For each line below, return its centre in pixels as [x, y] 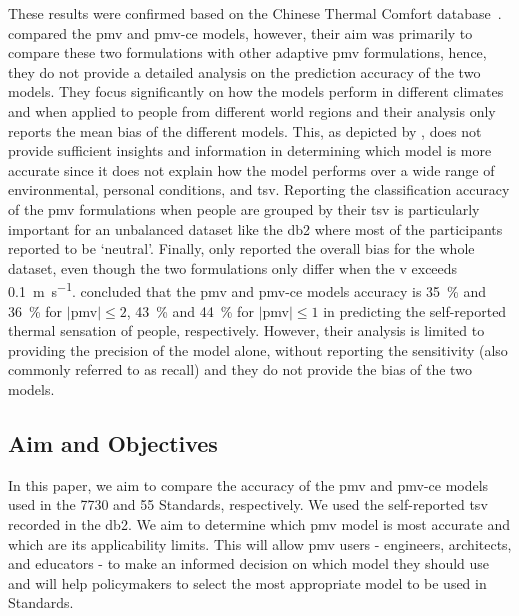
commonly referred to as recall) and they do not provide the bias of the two [240, 369]
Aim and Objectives [113, 442]
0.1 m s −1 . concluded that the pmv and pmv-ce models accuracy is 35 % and [247, 289]
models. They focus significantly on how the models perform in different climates [256, 91]
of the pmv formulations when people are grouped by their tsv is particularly [244, 208]
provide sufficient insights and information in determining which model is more [250, 150]
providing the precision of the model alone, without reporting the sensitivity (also [258, 349]
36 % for [35, 310]
